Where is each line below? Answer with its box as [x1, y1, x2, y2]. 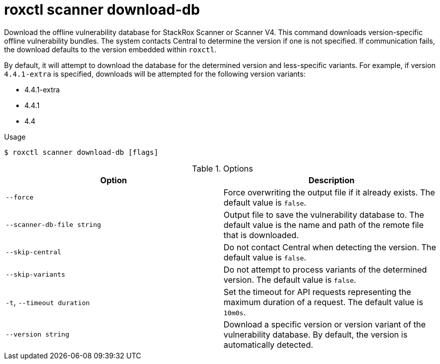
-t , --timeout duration [6, 296, 90, 307]
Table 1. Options [192, 163, 253, 174]
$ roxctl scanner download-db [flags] [4, 148, 159, 156]
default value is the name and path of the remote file [224, 219, 424, 230]
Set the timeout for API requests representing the [224, 286, 411, 297]
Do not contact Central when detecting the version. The [224, 242, 436, 252]
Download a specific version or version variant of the [224, 319, 426, 329]
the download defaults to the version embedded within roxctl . [4, 45, 216, 54]
